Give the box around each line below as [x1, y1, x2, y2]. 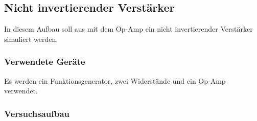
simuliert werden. [4, 33, 58, 44]
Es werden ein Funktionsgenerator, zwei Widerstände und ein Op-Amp [4, 75, 226, 86]
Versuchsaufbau [4, 107, 70, 119]
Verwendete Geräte [4, 55, 85, 68]
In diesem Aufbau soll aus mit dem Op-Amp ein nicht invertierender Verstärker [4, 23, 253, 34]
